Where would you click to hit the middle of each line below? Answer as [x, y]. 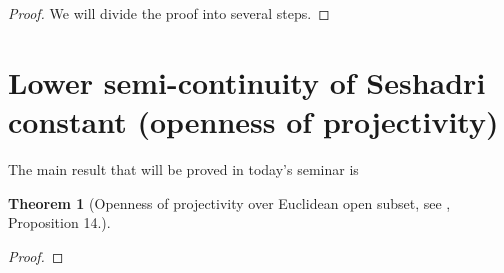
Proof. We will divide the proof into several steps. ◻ [169, 13]
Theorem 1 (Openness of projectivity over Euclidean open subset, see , [229, 202]
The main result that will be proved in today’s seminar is [183, 168]
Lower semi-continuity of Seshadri [247, 81]
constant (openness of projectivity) [253, 120]
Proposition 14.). [59, 222]
